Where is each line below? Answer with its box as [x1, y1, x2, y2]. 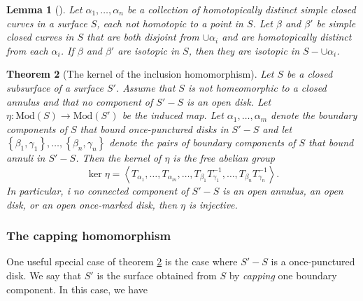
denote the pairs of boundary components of [109, 135, 296, 150]
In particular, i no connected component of [6, 183, 189, 197]
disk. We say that [6, 267, 82, 282]
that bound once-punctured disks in [80, 121, 229, 136]
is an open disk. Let [186, 94, 271, 108]
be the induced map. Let [122, 108, 224, 122]
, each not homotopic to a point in [97, 15, 243, 30]
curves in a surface [6, 15, 87, 30]
